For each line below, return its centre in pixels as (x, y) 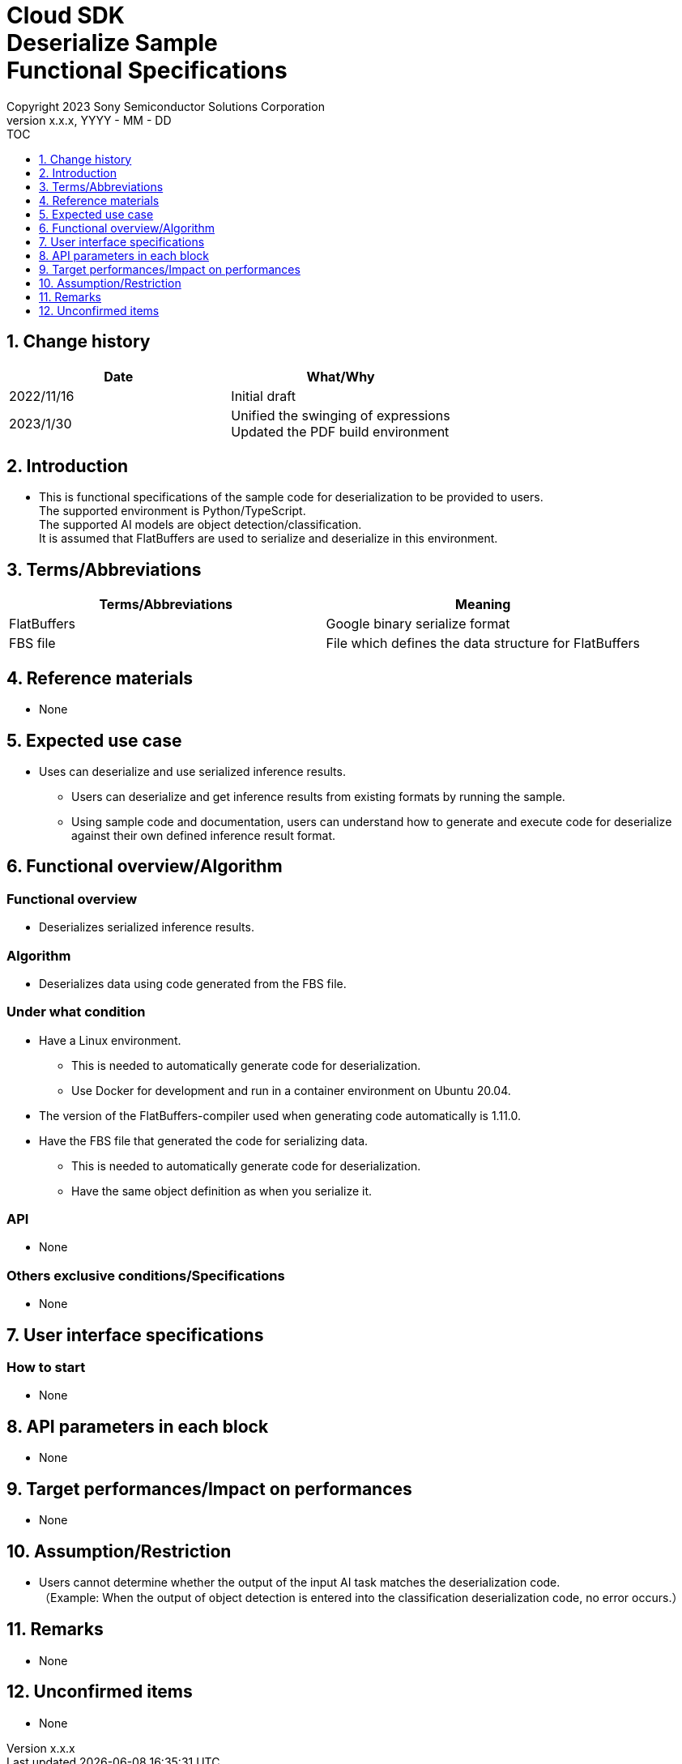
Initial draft (263, 396)
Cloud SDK (66, 15)
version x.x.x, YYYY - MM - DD (89, 120)
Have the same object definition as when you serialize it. (222, 1191)
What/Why (341, 376)
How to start (46, 1368)
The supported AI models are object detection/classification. (200, 525)
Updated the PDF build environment (340, 431)
